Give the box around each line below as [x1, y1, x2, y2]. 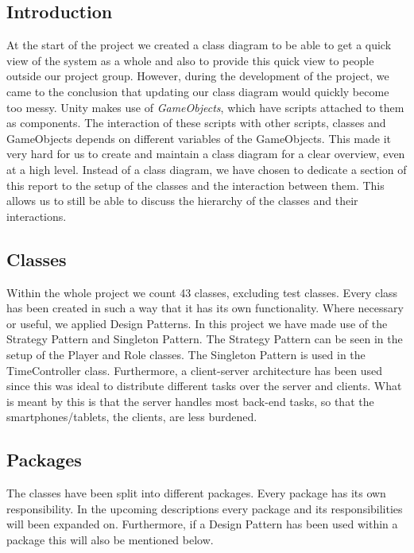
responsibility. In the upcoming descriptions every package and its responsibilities [6, 500, 403, 516]
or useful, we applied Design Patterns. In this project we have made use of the [6, 315, 388, 331]
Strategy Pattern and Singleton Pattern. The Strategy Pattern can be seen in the [6, 331, 403, 347]
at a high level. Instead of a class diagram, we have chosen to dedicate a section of [6, 160, 407, 177]
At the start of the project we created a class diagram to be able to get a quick [6, 37, 392, 53]
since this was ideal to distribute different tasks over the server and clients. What [6, 377, 402, 394]
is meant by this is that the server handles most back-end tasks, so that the [6, 393, 374, 409]
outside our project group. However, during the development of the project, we [6, 68, 389, 84]
